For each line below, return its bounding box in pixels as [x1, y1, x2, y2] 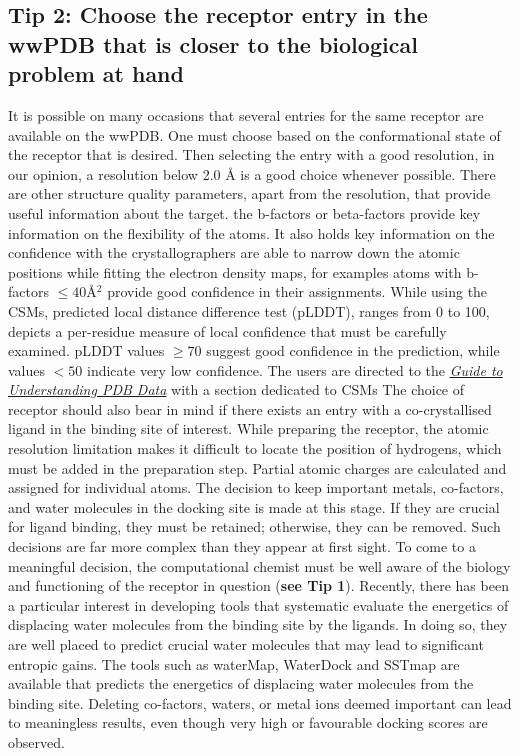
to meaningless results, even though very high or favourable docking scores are [8, 712, 488, 733]
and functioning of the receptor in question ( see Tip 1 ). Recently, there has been [8, 575, 509, 596]
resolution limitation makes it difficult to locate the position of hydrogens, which [8, 438, 502, 459]
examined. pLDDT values [8, 340, 165, 361]
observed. [8, 731, 65, 752]
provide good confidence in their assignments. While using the [107, 281, 488, 302]
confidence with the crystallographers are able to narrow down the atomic [8, 242, 460, 263]
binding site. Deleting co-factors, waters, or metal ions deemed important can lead [8, 692, 512, 713]
